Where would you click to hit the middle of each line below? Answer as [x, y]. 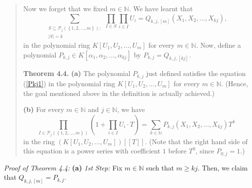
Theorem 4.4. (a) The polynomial [77, 73]
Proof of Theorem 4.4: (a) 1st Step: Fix [63, 167]
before [177, 151]
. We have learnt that [161, 8]
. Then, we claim [223, 167]
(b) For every [44, 109]
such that [160, 167]
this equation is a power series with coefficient [92, 151]
